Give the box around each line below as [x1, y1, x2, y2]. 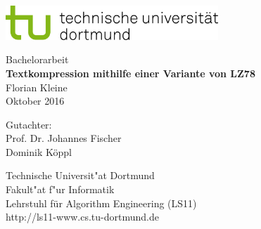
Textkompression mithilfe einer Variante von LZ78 [6, 65, 255, 80]
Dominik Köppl [6, 144, 72, 159]
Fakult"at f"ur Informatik [6, 182, 115, 197]
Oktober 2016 [6, 93, 65, 108]
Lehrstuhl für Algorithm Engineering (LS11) [6, 195, 197, 210]
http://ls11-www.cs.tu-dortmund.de [6, 209, 159, 224]
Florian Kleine [6, 79, 68, 94]
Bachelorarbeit [6, 52, 69, 67]
